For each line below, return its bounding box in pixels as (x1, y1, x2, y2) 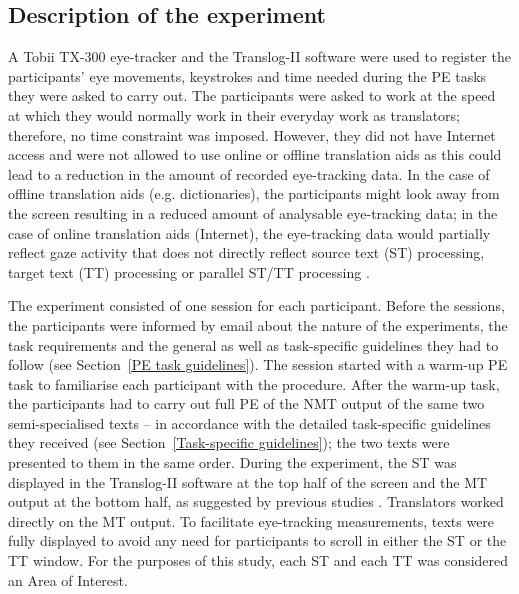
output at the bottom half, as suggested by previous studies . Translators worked (8, 491, 504, 512)
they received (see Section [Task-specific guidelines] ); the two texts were (8, 432, 450, 453)
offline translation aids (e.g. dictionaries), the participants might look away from (8, 183, 500, 204)
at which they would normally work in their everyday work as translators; (8, 104, 461, 125)
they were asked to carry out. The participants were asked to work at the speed (8, 85, 496, 106)
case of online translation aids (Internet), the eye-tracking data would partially (8, 222, 491, 243)
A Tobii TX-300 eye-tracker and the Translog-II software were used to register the (8, 46, 511, 67)
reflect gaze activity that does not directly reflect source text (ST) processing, (8, 242, 485, 263)
